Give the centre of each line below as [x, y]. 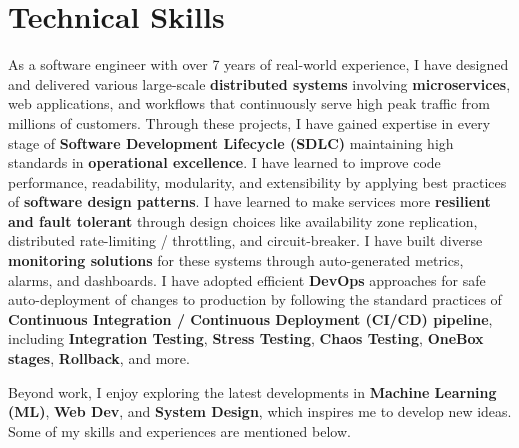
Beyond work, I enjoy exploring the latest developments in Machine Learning [252, 391]
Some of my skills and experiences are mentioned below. [179, 430]
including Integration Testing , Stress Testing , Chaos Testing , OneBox [246, 338]
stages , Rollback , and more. [99, 358]
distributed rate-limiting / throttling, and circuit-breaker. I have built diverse [245, 240]
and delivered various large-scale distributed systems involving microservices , [259, 83]
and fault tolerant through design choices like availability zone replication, [243, 220]
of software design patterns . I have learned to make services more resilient [249, 201]
